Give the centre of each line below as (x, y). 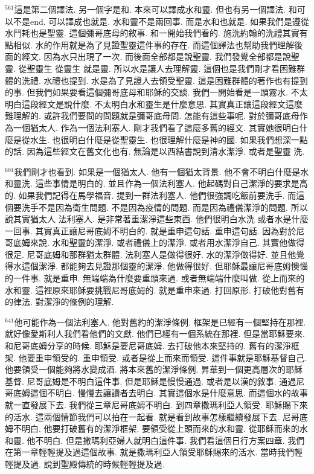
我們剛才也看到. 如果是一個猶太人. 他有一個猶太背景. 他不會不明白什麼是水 (162, 171)
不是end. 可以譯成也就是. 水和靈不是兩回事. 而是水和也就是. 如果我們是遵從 (161, 21)
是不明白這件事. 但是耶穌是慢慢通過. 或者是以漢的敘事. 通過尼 (183, 381)
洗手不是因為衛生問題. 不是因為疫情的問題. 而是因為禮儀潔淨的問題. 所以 (165, 207)
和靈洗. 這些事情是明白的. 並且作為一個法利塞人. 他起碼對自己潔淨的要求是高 (156, 183)
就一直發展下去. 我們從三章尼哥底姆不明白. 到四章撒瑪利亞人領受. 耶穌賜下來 (156, 405)
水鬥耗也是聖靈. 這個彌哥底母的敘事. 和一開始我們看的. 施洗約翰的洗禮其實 (152, 33)
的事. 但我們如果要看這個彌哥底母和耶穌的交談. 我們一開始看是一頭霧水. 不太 (156, 92)
